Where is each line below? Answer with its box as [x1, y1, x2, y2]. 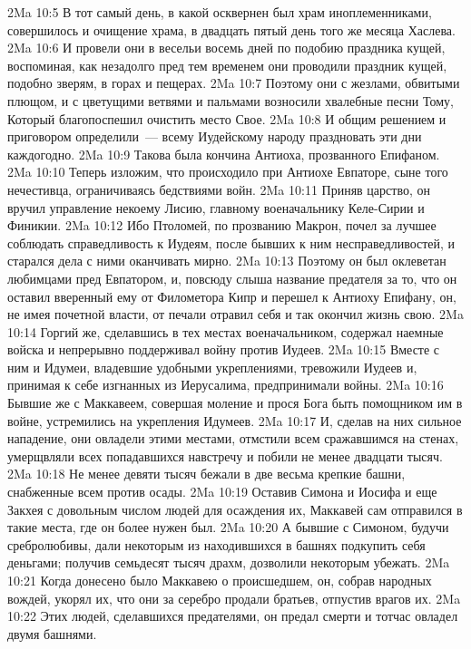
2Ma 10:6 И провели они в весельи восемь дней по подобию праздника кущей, [7, 38, 446, 57]
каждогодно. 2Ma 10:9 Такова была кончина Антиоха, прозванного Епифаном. [7, 144, 440, 163]
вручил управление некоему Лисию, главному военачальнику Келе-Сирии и [7, 198, 425, 217]
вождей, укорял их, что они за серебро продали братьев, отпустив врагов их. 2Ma [7, 588, 461, 607]
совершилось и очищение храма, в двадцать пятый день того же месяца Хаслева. [7, 20, 456, 39]
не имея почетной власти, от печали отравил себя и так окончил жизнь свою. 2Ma [7, 305, 464, 324]
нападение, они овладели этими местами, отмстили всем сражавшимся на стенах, [7, 429, 459, 448]
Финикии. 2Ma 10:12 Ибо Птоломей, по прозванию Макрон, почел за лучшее [7, 216, 437, 235]
